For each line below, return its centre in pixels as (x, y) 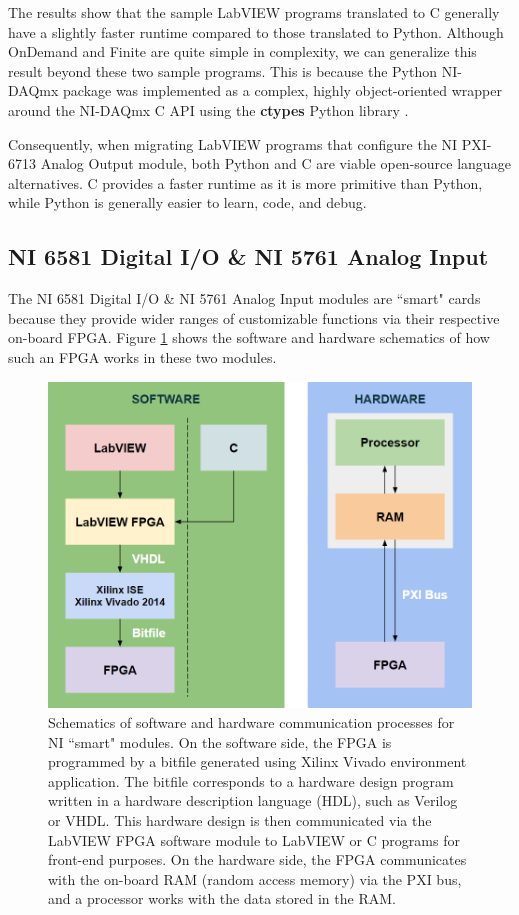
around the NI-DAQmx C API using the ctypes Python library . (208, 109)
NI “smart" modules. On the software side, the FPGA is (220, 741)
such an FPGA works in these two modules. (142, 356)
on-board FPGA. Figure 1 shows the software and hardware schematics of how (249, 337)
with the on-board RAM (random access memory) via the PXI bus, (255, 878)
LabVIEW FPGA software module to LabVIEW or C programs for (254, 839)
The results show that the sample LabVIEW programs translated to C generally (254, 12)
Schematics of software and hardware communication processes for (251, 721)
